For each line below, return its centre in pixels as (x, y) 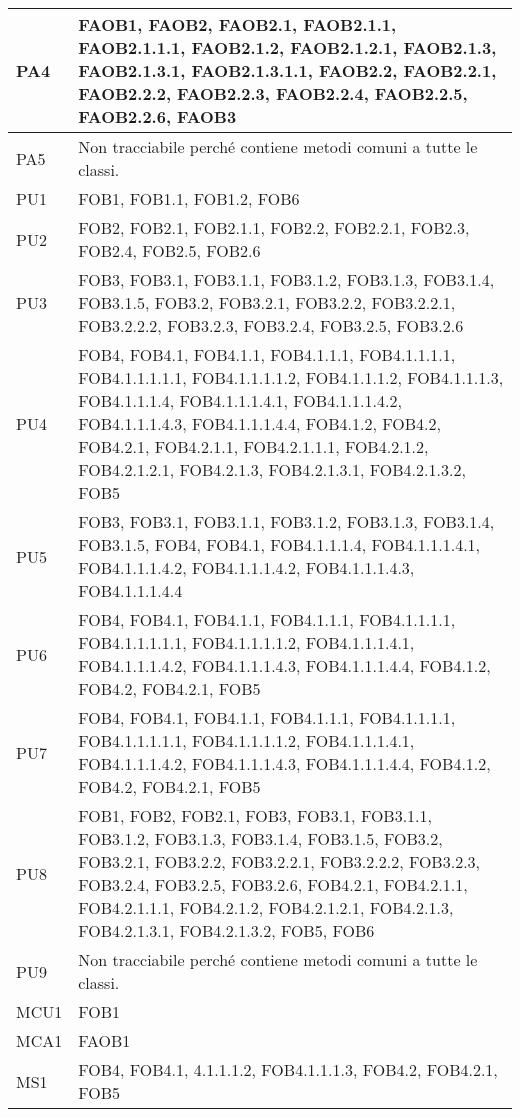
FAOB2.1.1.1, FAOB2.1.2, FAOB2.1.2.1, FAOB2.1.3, (287, 47)
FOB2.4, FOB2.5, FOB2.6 (169, 250)
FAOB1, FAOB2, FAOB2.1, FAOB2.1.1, (237, 24)
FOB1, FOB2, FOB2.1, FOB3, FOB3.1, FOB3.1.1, (255, 815)
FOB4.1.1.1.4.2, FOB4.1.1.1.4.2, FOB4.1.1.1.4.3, (246, 567)
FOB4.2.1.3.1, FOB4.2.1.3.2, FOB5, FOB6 (226, 930)
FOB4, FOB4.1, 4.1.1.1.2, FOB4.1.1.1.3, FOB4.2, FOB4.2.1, (288, 1069)
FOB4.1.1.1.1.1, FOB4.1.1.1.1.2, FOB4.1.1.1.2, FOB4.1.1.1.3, (291, 377)
